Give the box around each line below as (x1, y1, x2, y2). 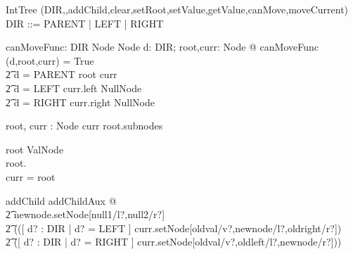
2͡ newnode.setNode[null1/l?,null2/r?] (6, 207, 165, 222)
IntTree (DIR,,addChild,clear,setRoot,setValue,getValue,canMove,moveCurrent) (6, 2, 349, 16)
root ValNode (6, 141, 64, 156)
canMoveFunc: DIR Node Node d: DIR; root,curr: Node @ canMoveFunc (6, 39, 319, 54)
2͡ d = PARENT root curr (6, 67, 117, 82)
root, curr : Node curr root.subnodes (6, 118, 163, 133)
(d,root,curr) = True (6, 53, 94, 68)
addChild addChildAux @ (6, 193, 117, 208)
